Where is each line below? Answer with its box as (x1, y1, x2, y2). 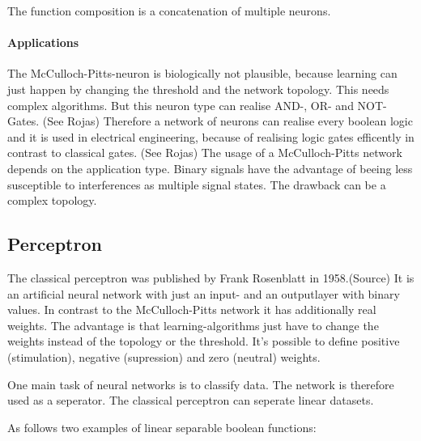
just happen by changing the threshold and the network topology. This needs (7, 80, 389, 97)
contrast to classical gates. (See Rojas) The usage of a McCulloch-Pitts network (7, 144, 402, 161)
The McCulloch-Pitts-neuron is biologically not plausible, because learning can (7, 65, 398, 82)
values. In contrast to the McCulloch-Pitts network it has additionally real (7, 301, 376, 318)
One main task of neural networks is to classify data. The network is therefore (7, 375, 394, 392)
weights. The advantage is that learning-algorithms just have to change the (7, 316, 379, 333)
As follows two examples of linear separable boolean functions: (7, 418, 317, 435)
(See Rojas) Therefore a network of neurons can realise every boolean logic (42, 112, 413, 129)
